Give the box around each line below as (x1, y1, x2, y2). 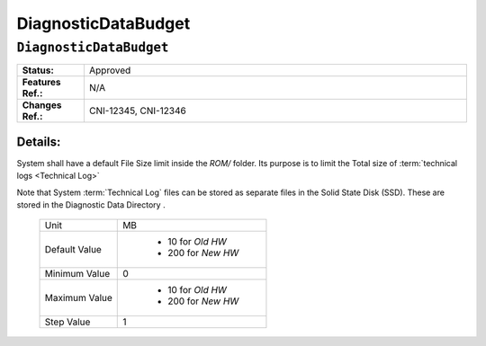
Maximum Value (44, 292, 112, 305)
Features (22, 76, 62, 89)
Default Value (44, 244, 103, 256)
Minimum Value (44, 268, 111, 280)
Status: (22, 64, 54, 76)
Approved (88, 64, 131, 76)
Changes (22, 99, 62, 111)
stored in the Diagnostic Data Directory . (16, 200, 166, 210)
